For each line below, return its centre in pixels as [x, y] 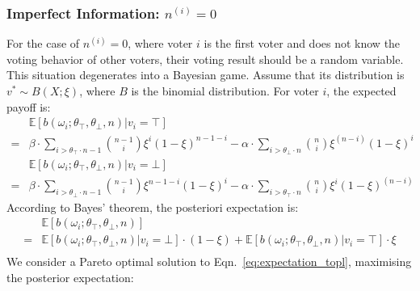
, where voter [160, 43]
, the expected [361, 91]
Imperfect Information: [83, 13]
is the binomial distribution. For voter [225, 91]
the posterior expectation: [70, 277]
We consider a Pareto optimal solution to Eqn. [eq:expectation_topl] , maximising [209, 261]
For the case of [43, 43]
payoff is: [29, 106]
